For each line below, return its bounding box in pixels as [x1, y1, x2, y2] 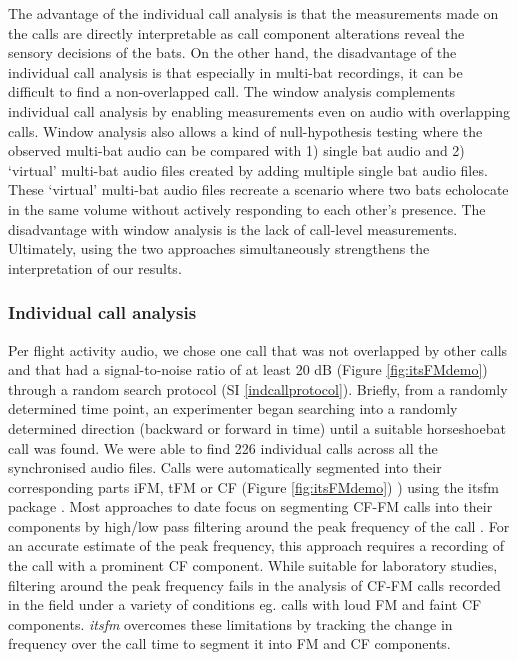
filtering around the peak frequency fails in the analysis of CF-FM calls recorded [8, 574, 501, 595]
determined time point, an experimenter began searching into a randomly [8, 398, 458, 419]
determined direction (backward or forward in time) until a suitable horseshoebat [8, 417, 506, 438]
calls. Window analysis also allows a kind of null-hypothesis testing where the [8, 120, 483, 141]
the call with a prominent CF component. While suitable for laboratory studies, [8, 555, 498, 576]
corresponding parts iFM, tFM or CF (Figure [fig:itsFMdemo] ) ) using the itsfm [8, 476, 499, 497]
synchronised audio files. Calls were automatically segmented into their [8, 457, 442, 478]
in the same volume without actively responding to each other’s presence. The [8, 198, 486, 219]
